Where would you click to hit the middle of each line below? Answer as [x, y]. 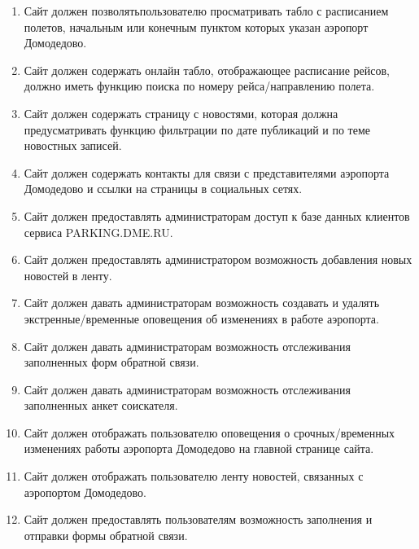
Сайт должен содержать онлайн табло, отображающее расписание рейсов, [207, 70]
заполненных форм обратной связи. [111, 362]
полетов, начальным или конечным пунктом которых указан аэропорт [196, 26]
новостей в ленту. [68, 275]
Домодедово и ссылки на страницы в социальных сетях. [163, 189]
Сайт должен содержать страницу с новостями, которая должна [181, 113]
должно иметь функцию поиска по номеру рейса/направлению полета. [199, 86]
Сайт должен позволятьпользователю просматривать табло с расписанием [206, 11]
